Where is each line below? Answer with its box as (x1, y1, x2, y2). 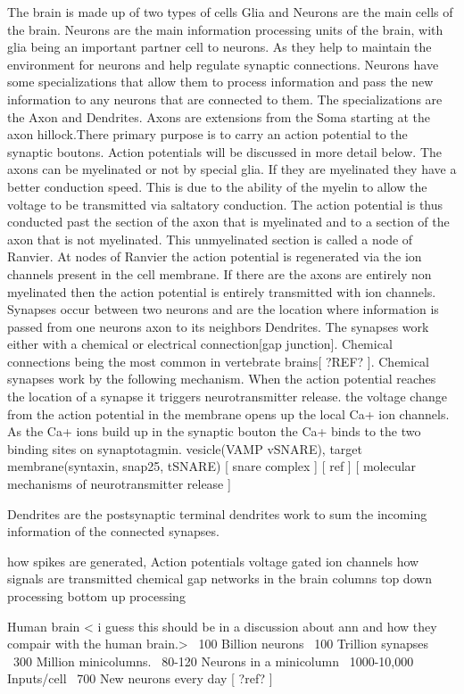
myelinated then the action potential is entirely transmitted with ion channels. (7, 282, 436, 301)
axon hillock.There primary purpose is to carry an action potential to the (7, 125, 408, 144)
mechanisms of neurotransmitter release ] (7, 475, 231, 493)
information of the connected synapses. (7, 522, 220, 541)
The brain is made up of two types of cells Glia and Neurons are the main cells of (7, 3, 453, 21)
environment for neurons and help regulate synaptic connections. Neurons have (7, 54, 439, 73)
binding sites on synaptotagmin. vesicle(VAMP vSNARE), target (7, 439, 363, 458)
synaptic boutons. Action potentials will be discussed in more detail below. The (7, 142, 443, 161)
